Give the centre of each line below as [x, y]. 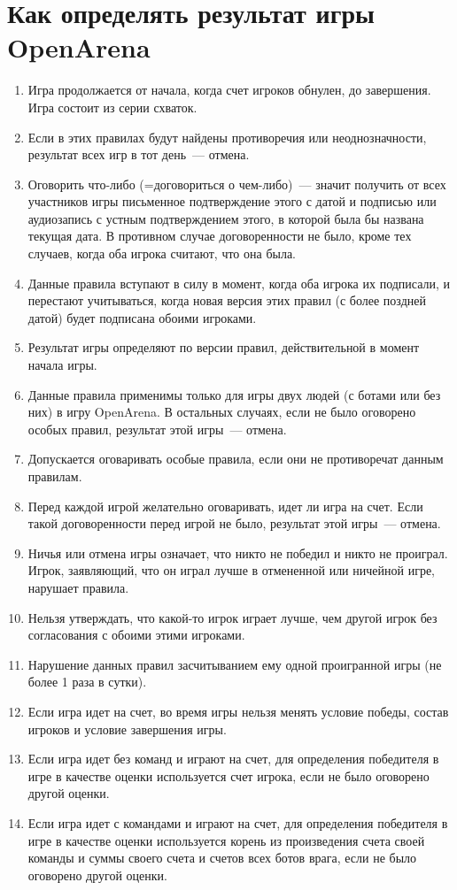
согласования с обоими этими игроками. [136, 635]
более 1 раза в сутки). [87, 682]
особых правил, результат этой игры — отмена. [157, 429]
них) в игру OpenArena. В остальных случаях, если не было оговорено [222, 412]
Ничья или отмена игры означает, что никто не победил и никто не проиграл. [238, 552]
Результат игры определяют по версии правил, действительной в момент [224, 347]
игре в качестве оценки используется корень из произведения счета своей [226, 840]
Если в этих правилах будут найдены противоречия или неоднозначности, [227, 137]
